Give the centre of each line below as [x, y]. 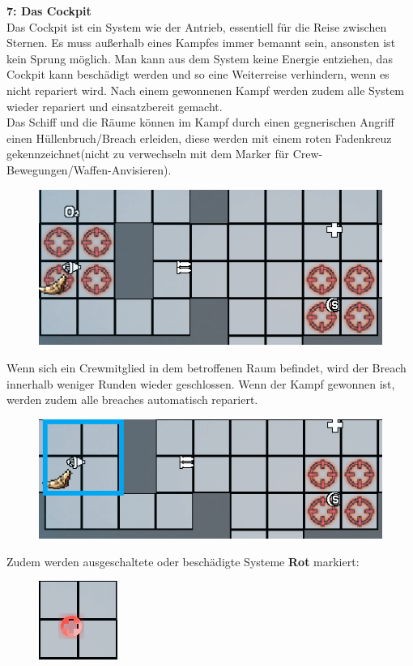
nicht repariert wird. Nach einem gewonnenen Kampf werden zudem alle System [206, 90]
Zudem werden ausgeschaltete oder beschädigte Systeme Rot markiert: [183, 561]
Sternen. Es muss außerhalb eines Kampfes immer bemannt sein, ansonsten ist [201, 43]
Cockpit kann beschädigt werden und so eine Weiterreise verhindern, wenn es [198, 74]
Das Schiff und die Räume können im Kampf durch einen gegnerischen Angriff [200, 122]
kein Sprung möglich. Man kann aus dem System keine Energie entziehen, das [200, 58]
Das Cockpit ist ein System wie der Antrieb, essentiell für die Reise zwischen [197, 26]
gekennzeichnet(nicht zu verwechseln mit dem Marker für [148, 154]
